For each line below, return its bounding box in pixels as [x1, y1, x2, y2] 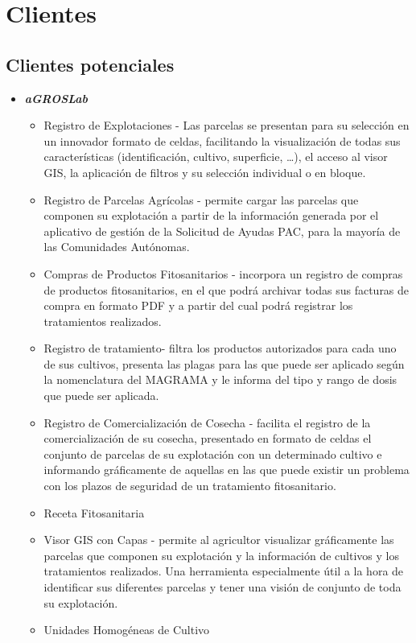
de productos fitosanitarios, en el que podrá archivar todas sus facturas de [43, 281, 410, 298]
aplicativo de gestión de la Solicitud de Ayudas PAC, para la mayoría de [43, 222, 401, 239]
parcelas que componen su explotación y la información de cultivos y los [43, 546, 399, 563]
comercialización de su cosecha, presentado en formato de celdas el [43, 430, 372, 447]
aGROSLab [24, 89, 88, 106]
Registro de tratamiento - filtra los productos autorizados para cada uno [43, 340, 397, 357]
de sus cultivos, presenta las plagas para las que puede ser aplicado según [43, 355, 405, 372]
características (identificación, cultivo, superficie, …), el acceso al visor [43, 148, 388, 165]
